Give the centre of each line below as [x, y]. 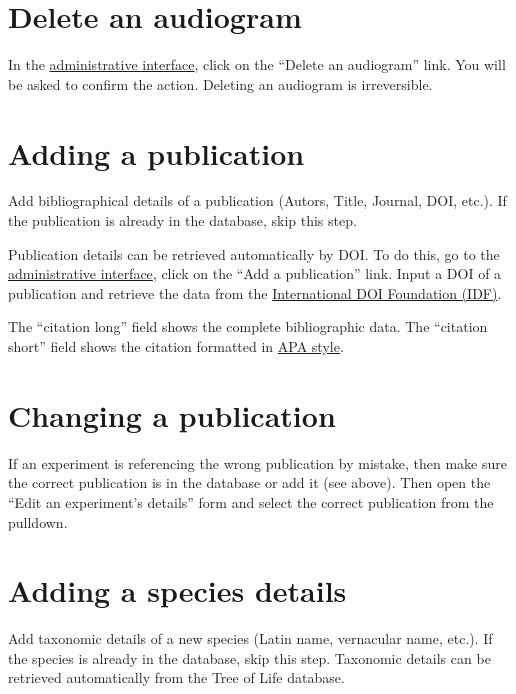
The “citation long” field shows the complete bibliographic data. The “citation [248, 326]
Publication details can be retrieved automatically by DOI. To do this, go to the [254, 253]
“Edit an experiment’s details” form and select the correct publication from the [251, 501]
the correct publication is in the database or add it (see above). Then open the [249, 482]
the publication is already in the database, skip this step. [182, 220]
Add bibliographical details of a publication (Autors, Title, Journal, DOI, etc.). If [257, 200]
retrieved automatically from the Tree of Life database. [176, 677]
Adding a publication [156, 152]
